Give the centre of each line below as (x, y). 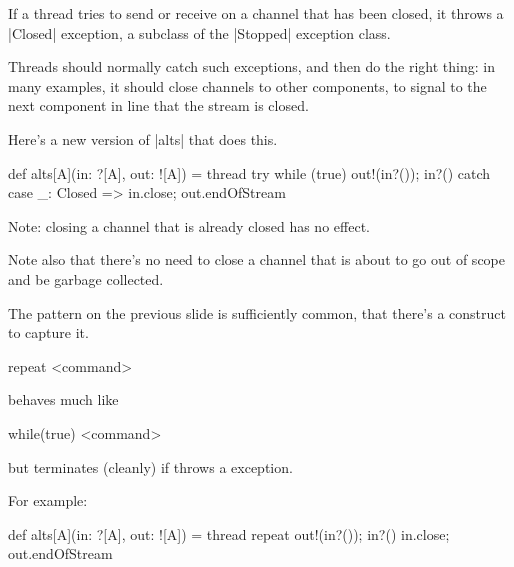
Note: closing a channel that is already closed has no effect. (189, 225)
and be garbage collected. (86, 278)
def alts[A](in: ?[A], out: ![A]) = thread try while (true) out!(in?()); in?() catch (249, 172)
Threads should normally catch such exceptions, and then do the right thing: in (251, 66)
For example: (48, 500)
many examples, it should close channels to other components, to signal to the (247, 85)
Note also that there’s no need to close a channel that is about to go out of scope (256, 259)
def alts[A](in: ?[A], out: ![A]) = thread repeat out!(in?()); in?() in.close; (229, 533)
